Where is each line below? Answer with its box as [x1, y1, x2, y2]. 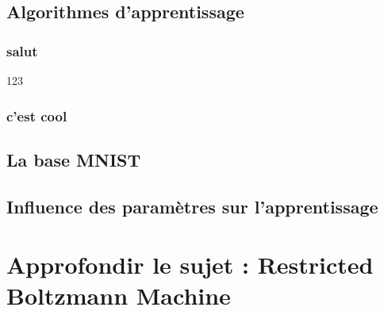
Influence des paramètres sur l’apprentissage [6, 194, 378, 218]
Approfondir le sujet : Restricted [6, 248, 374, 281]
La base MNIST [6, 147, 141, 171]
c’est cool [6, 106, 67, 125]
